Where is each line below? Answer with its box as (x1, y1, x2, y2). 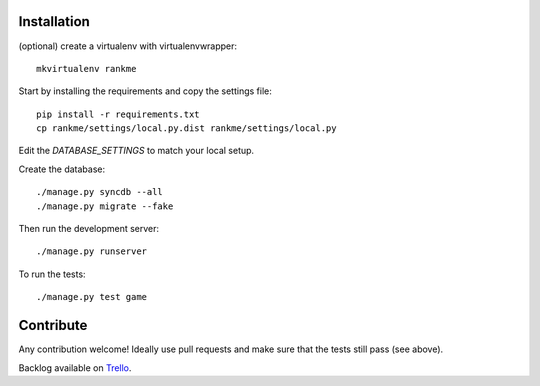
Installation (18, 13, 90, 30)
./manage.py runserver (36, 246, 148, 257)
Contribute (18, 317, 88, 334)
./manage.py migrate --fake (36, 200, 174, 212)
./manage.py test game (36, 291, 148, 303)
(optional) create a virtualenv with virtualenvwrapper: (18, 40, 238, 52)
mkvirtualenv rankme (36, 63, 137, 74)
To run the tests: (18, 268, 86, 280)
